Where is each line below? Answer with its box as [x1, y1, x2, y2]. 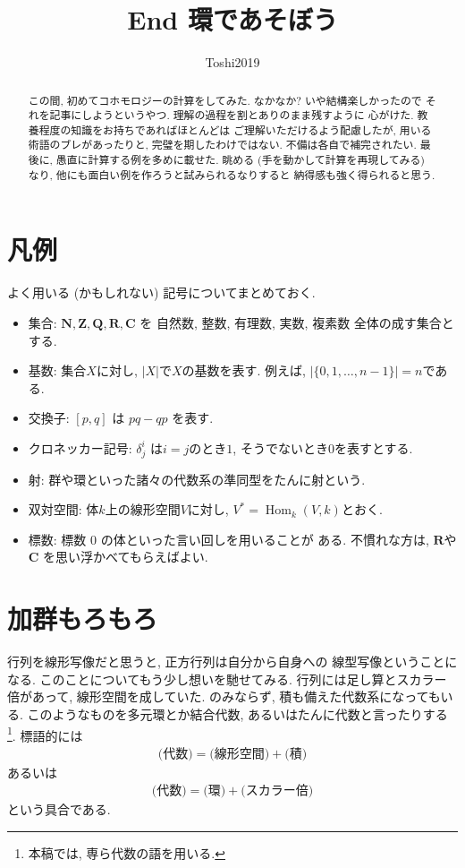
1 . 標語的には [7, 723, 83, 744]
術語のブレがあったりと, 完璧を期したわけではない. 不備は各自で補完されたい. [28, 137, 417, 152]
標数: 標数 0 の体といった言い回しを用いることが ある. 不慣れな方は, [28, 529, 429, 548]
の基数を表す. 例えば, [182, 361, 306, 380]
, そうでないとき [232, 438, 328, 457]
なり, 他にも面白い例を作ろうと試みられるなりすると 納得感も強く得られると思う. [28, 167, 435, 182]
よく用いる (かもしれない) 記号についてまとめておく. [7, 283, 316, 302]
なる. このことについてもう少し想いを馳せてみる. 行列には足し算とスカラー [7, 669, 447, 688]
